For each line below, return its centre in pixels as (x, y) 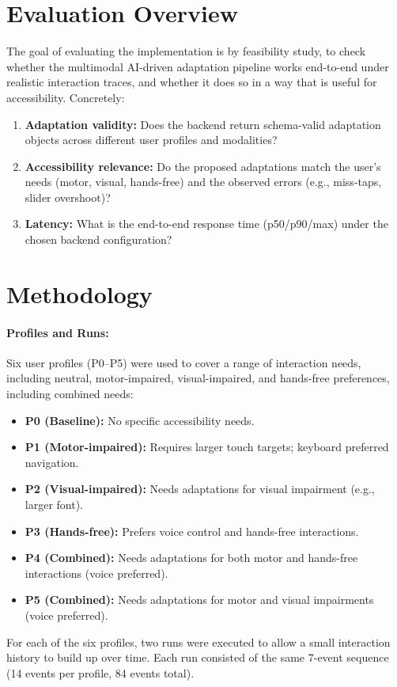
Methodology (79, 293)
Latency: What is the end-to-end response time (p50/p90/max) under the (206, 224)
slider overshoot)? (68, 197)
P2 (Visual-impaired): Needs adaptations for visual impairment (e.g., (200, 489)
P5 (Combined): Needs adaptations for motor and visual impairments (199, 600)
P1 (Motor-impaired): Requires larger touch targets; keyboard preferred (207, 447)
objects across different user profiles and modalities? (151, 140)
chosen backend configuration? (98, 239)
